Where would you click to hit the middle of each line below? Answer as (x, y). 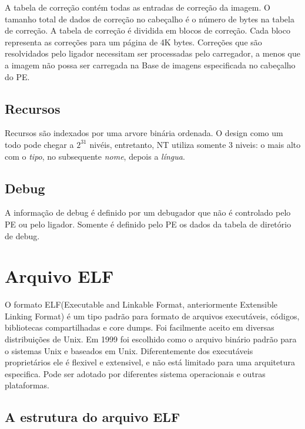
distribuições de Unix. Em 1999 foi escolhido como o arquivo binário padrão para (151, 339)
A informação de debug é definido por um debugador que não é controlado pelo (148, 212)
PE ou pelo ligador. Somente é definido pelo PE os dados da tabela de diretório (148, 224)
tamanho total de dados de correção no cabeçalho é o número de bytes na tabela (150, 19)
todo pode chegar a (39, 144)
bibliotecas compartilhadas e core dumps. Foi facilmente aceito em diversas (140, 327)
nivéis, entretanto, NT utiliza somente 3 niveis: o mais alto (195, 144)
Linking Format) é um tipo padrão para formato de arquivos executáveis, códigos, (152, 316)
